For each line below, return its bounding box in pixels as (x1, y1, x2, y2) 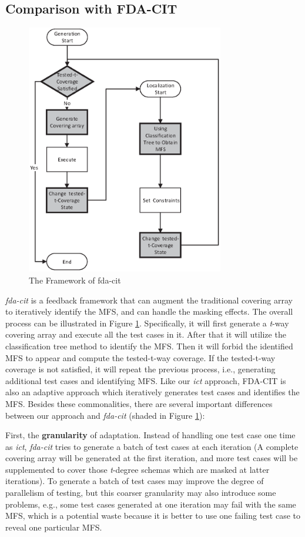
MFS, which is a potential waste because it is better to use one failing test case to (5, 509, 300, 522)
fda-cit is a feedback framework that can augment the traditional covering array (5, 293, 293, 306)
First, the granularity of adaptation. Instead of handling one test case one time (5, 429, 296, 441)
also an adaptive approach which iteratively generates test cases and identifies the (5, 386, 300, 398)
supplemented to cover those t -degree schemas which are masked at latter (5, 463, 270, 475)
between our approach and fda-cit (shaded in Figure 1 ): (5, 409, 205, 421)
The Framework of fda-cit (29, 273, 121, 286)
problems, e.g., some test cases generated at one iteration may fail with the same (5, 498, 296, 510)
